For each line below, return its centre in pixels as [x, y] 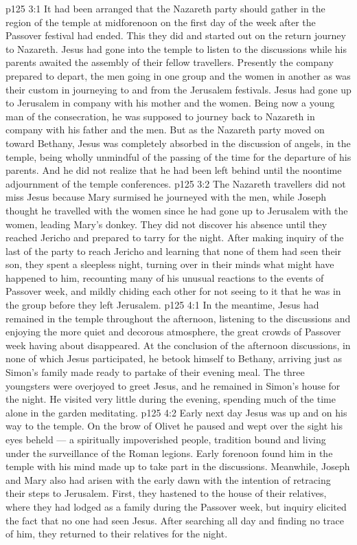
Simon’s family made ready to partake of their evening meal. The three [155, 372]
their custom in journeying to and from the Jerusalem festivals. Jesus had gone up [178, 89]
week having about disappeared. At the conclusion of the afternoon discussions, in [178, 345]
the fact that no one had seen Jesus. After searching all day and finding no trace [175, 520]
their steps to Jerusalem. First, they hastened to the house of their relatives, [166, 493]
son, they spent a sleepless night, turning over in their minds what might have [170, 264]
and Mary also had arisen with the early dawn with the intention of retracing [168, 479]
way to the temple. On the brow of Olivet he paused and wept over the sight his [174, 426]
